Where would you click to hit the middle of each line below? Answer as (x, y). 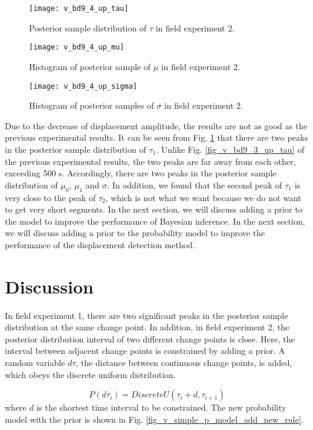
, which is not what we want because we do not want (203, 197)
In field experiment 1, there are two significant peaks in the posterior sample (147, 315)
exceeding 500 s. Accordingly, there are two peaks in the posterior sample (141, 173)
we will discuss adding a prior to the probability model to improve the (135, 233)
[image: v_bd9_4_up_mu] (77, 47)
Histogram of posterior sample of (90, 66)
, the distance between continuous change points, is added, (184, 362)
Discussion (49, 286)
